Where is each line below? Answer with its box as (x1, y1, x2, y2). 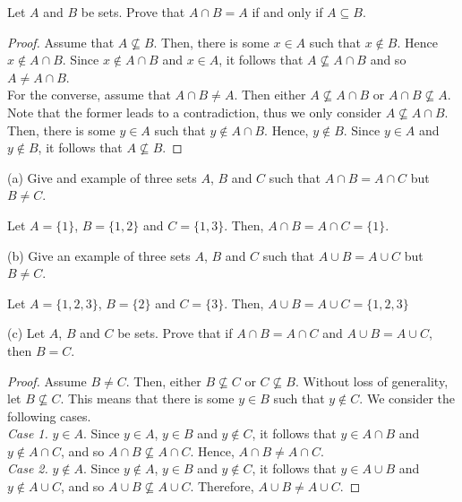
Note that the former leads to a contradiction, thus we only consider (7, 102, 382, 121)
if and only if (252, 3, 323, 21)
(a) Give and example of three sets (7, 168, 197, 186)
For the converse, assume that (7, 85, 171, 104)
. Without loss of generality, (295, 371, 449, 390)
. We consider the (359, 389, 456, 408)
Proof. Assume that (7, 32, 115, 51)
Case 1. (7, 424, 48, 443)
